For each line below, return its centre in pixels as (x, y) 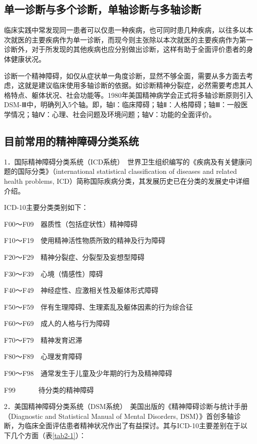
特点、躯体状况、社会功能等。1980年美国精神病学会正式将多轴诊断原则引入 (132, 95)
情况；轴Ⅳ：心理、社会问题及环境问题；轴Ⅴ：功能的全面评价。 (113, 114)
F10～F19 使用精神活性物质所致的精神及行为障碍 (85, 240)
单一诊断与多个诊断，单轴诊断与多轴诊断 (103, 9)
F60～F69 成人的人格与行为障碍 (57, 323)
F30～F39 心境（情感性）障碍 (54, 273)
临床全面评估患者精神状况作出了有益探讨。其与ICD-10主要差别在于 (132, 425)
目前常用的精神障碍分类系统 (71, 141)
